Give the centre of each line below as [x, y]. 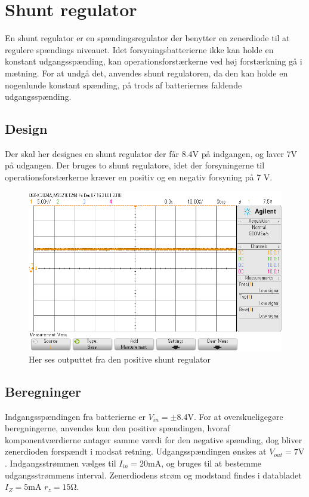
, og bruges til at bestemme [211, 463]
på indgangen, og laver [242, 153]
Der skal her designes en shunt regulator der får [92, 153]
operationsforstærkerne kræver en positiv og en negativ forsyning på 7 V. [139, 177]
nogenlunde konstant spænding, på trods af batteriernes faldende [123, 85]
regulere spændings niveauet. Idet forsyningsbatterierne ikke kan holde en [139, 49]
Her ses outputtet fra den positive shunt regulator [120, 359]
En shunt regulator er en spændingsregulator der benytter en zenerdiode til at [147, 38]
